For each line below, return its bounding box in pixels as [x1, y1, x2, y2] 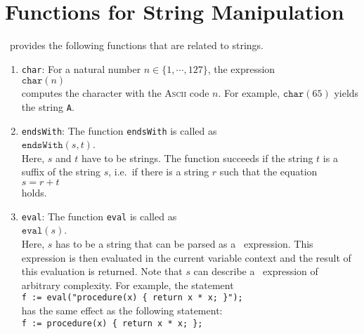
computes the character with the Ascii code [21, 86, 209, 100]
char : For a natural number [21, 61, 141, 76]
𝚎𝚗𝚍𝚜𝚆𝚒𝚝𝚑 [21, 140, 63, 151]
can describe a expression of [193, 264, 318, 279]
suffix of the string [21, 164, 100, 179]
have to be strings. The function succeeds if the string [81, 150, 313, 165]
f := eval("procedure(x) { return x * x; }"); [21, 293, 243, 303]
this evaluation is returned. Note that [21, 264, 183, 279]
